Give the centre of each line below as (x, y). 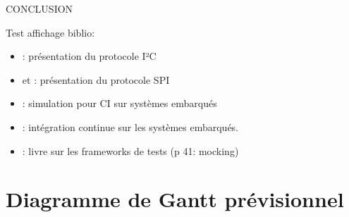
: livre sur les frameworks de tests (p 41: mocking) (130, 150)
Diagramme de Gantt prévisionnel (175, 199)
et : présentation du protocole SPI (96, 79)
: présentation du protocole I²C (89, 56)
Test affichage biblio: (50, 32)
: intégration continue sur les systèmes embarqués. (130, 126)
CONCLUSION (39, 8)
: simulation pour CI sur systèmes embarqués (120, 103)
